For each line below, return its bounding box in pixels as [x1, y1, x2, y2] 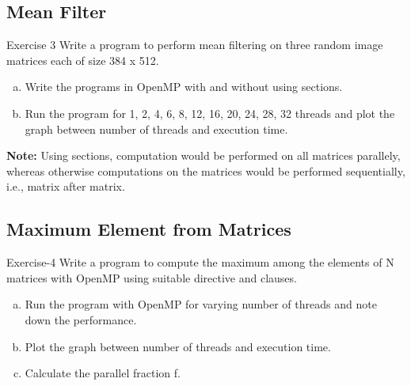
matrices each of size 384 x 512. [6, 51, 159, 68]
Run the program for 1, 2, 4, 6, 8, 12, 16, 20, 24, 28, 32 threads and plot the [25, 104, 395, 121]
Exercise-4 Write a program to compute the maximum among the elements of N [6, 254, 394, 271]
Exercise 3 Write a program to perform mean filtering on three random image [6, 36, 383, 53]
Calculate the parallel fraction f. [25, 365, 181, 381]
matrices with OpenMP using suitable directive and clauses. [6, 269, 297, 286]
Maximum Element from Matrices [6, 217, 291, 241]
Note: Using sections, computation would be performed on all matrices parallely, [6, 147, 401, 164]
